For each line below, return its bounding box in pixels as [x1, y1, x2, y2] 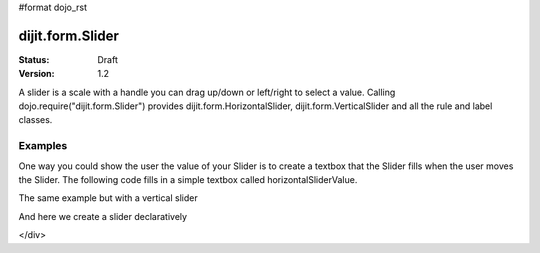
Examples [18, 139, 68, 153]
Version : [18, 68, 55, 80]
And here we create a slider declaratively [18, 210, 188, 222]
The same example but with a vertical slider [18, 192, 199, 204]
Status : [18, 53, 50, 65]
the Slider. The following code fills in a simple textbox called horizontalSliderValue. [18, 174, 358, 185]
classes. [18, 114, 53, 126]
